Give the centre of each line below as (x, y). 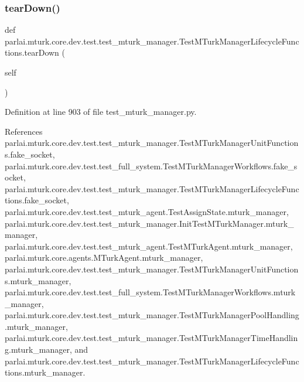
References (24, 131)
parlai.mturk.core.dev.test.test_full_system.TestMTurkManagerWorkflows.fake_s (151, 166)
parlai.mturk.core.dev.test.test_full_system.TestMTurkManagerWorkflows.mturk (150, 292)
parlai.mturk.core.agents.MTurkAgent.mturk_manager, (104, 257)
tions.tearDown (32, 52)
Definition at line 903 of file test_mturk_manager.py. (101, 112)
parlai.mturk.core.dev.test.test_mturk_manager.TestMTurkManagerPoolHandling (152, 315)
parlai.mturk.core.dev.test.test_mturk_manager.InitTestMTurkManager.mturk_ (149, 223)
